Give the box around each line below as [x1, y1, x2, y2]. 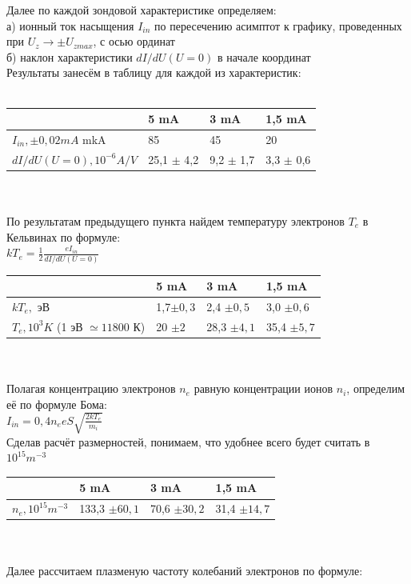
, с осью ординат [93, 33, 175, 50]
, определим [346, 380, 405, 397]
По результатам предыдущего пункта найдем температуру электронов [6, 213, 345, 230]
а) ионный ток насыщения [6, 17, 134, 34]
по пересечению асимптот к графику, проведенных [154, 17, 402, 34]
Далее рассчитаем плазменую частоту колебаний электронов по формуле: [6, 562, 363, 578]
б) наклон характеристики [6, 48, 133, 65]
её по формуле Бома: [6, 395, 107, 412]
